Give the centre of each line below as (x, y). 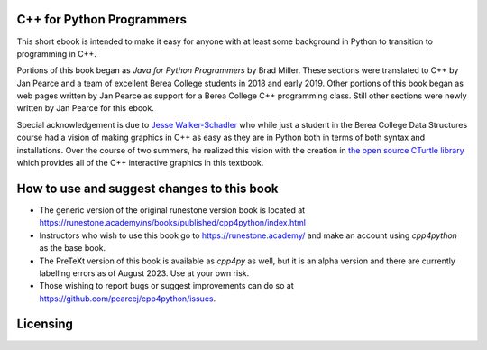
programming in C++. (56, 53)
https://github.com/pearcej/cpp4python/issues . (128, 299)
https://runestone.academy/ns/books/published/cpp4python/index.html (173, 223)
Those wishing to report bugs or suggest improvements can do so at (167, 286)
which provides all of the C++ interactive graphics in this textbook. (140, 163)
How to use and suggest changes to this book (147, 188)
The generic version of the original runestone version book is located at (172, 210)
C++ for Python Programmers (102, 19)
